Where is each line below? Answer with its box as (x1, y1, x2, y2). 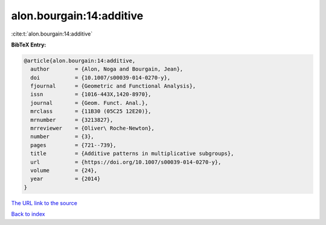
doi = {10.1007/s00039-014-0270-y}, (30, 74, 171, 81)
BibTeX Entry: (11, 41, 46, 48)
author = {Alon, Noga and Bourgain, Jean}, (30, 66, 184, 72)
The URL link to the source (11, 199, 78, 206)
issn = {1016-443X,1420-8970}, (30, 91, 152, 98)
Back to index (11, 211, 45, 218)
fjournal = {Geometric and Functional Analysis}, (30, 83, 196, 90)
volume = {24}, (30, 167, 98, 174)
